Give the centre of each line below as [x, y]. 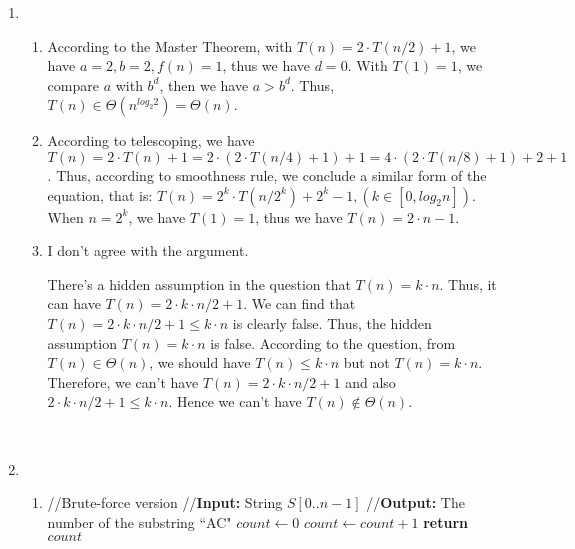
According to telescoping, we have [151, 140]
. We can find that [299, 303]
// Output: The [415, 502]
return [446, 521]
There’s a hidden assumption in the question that [199, 283]
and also [370, 381]
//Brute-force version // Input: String [165, 502]
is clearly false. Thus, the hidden [332, 322]
